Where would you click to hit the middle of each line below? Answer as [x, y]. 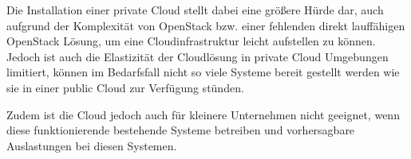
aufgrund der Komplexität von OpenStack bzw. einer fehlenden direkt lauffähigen [206, 25]
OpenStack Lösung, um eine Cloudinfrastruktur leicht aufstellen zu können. [191, 41]
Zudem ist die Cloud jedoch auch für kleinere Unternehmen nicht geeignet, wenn [203, 114]
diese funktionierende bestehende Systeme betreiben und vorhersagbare [181, 130]
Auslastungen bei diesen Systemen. [92, 145]
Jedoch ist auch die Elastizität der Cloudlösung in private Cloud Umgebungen [198, 56]
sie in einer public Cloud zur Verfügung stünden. [125, 87]
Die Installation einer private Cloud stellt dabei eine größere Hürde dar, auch [195, 10]
